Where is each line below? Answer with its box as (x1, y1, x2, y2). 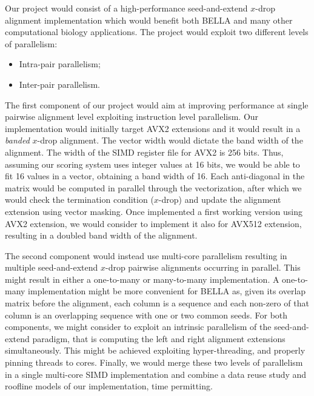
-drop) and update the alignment (158, 193, 281, 206)
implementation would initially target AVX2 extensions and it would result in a (5, 122, 301, 134)
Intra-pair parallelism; (19, 58, 101, 70)
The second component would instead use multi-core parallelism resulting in (5, 249, 287, 262)
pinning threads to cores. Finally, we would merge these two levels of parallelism (5, 356, 303, 369)
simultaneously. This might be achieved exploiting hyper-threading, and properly (5, 344, 306, 357)
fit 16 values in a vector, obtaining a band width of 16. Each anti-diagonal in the (5, 170, 305, 182)
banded (5, 134, 30, 147)
